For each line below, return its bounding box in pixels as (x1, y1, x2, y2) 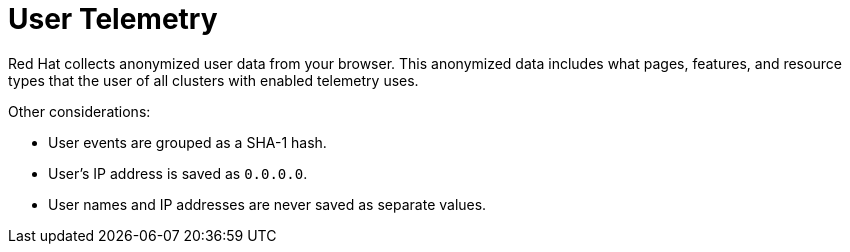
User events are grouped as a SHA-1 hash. (48, 133, 327, 151)
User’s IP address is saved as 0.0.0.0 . (48, 164, 308, 182)
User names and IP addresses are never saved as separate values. (48, 195, 487, 213)
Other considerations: (8, 102, 151, 120)
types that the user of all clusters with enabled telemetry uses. (8, 71, 419, 89)
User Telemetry (8, 2, 218, 36)
